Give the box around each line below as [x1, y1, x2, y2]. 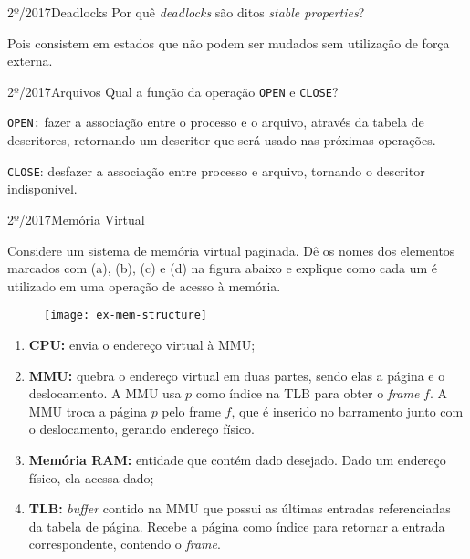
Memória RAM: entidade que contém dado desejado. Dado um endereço [28, 449, 446, 469]
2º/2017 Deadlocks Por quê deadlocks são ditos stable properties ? [7, 3, 365, 21]
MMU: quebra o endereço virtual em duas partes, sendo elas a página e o [28, 365, 445, 385]
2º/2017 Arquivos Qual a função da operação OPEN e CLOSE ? [7, 81, 339, 100]
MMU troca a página [28, 401, 147, 420]
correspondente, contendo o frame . [28, 534, 221, 554]
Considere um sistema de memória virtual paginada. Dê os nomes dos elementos [7, 240, 455, 259]
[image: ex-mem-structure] [44, 309, 207, 322]
